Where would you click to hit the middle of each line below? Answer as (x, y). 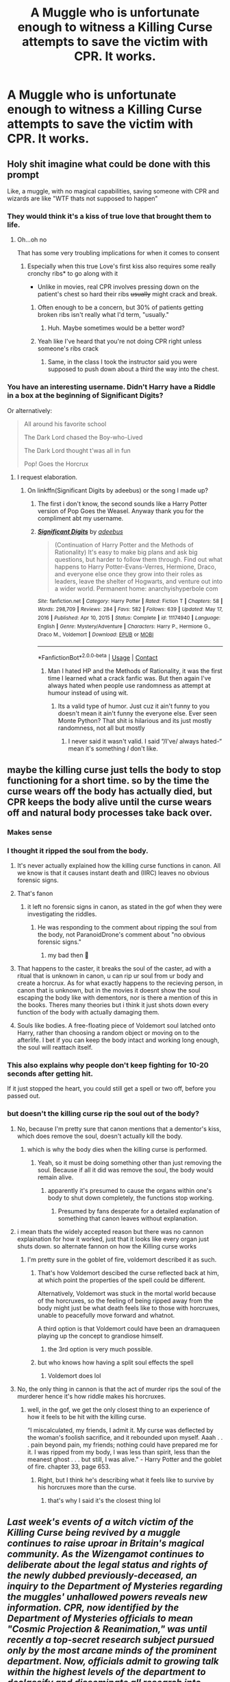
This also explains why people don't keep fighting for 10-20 (108, 1065)
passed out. (24, 1096)
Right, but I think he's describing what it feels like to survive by (126, 1480)
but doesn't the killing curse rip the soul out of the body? (103, 1114)
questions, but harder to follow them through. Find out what (138, 559)
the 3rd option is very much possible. (100, 1349)
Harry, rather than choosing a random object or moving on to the (108, 1033)
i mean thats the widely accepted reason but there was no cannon (110, 1231)
